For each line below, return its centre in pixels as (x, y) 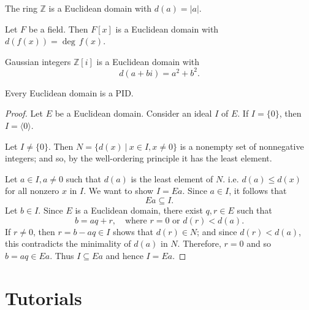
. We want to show (119, 191)
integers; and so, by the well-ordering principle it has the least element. (139, 158)
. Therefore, (199, 243)
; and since (217, 231)
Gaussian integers (38, 61)
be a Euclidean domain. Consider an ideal (133, 113)
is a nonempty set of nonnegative (242, 146)
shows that (133, 231)
